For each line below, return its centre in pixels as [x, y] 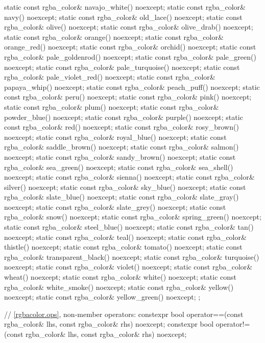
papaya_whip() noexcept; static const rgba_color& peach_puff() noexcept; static [132, 87]
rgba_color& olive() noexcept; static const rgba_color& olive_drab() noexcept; [129, 27]
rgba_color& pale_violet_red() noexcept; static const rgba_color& [110, 77]
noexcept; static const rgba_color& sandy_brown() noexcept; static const [120, 156]
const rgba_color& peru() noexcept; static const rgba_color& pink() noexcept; [128, 97]
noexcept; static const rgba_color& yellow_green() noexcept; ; [102, 297]
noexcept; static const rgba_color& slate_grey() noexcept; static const [115, 206]
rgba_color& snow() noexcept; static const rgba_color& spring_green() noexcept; [133, 217]
